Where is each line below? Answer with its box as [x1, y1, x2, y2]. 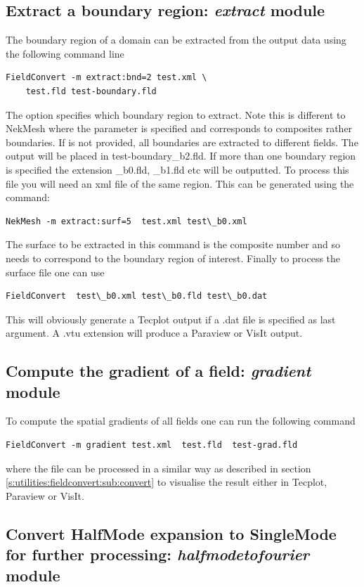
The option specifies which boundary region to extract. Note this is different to [6, 107, 346, 122]
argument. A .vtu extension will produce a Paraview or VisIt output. [6, 325, 303, 340]
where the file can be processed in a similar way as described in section [6, 460, 311, 475]
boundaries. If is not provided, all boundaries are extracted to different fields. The [6, 134, 358, 149]
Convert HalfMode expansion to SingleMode [6, 522, 337, 544]
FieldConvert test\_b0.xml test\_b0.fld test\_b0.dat [6, 291, 268, 302]
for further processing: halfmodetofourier [6, 543, 310, 565]
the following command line [6, 46, 124, 60]
